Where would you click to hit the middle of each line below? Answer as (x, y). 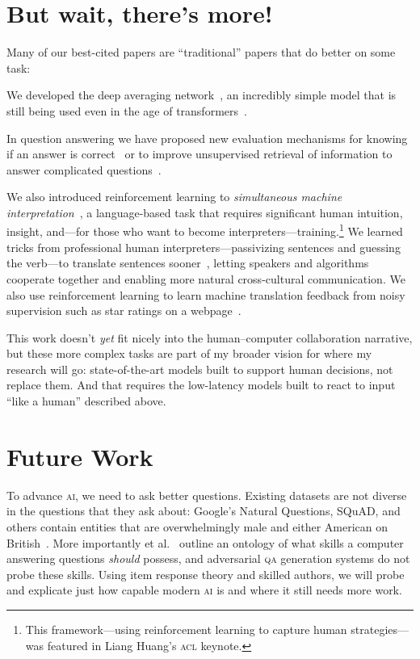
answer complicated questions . (84, 169)
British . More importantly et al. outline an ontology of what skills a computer (205, 542)
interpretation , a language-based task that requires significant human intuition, (205, 212)
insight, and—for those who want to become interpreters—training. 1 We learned (205, 230)
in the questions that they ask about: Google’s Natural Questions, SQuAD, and (204, 511)
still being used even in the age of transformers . (127, 110)
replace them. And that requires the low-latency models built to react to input (201, 385)
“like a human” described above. (86, 401)
